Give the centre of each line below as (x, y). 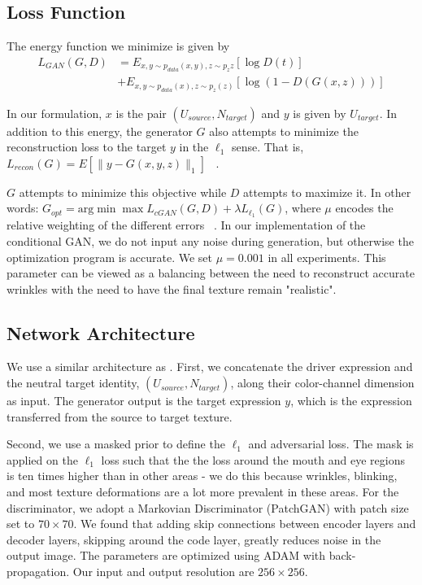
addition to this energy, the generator (100, 131)
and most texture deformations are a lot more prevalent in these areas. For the (203, 492)
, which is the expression (351, 401)
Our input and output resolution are (163, 572)
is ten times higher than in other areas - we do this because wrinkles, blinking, (202, 476)
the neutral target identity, (73, 383)
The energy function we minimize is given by (118, 46)
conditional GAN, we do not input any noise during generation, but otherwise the (210, 240)
